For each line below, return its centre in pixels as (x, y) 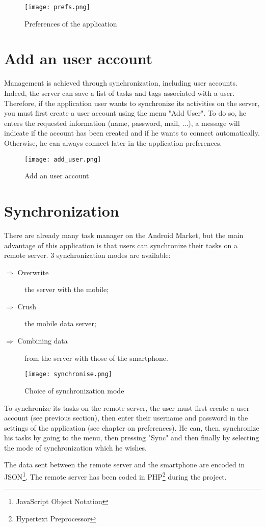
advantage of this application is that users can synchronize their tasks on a (121, 245)
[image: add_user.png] (63, 159)
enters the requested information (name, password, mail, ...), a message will (122, 123)
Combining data (43, 341)
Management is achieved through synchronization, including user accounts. (121, 83)
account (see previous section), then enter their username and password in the (126, 418)
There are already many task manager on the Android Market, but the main (124, 235)
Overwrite (33, 272)
